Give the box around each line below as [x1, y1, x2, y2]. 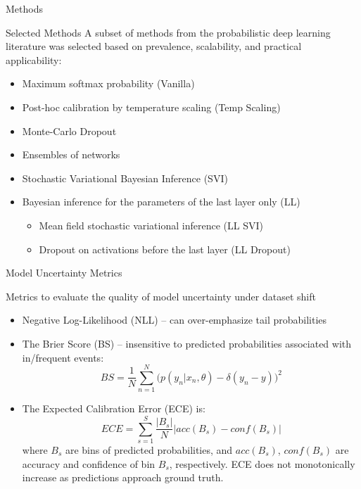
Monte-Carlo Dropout [22, 123, 117, 138]
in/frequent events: [22, 350, 104, 364]
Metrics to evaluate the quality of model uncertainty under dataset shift [6, 288, 316, 303]
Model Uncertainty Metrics [6, 265, 122, 280]
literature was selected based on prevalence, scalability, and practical [6, 39, 302, 53]
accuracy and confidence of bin [22, 456, 156, 471]
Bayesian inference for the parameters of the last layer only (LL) [22, 194, 300, 209]
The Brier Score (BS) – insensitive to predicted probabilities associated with [22, 336, 352, 350]
